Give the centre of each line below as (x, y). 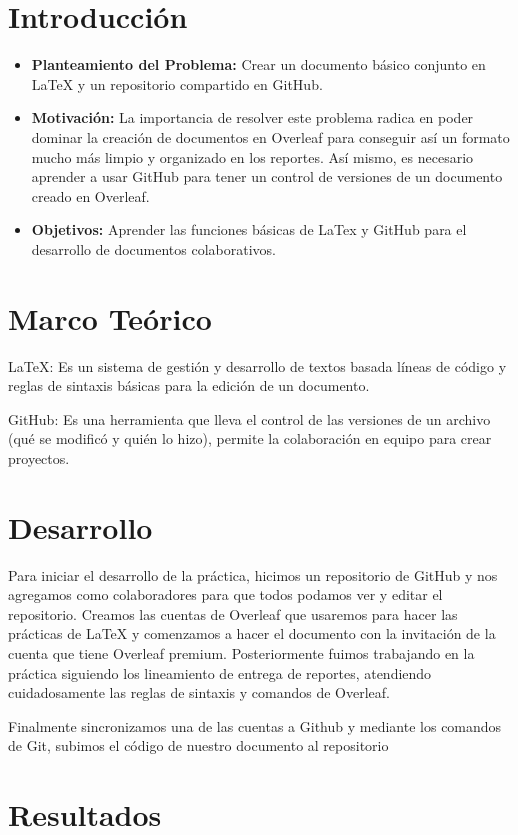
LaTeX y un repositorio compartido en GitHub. (177, 83)
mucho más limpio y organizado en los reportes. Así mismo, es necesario (252, 156)
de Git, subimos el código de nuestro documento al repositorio (198, 745)
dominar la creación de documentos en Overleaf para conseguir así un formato (270, 136)
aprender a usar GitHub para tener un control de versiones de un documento (267, 176)
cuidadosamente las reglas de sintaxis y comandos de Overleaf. (199, 692)
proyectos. (39, 457)
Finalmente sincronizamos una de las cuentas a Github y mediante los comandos (255, 725)
